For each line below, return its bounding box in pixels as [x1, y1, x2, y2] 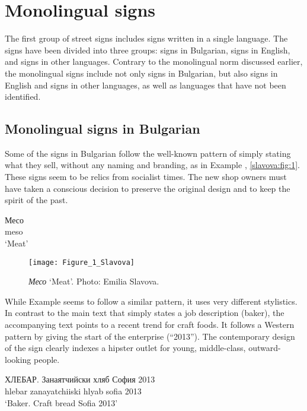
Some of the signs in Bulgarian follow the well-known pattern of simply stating [5, 147, 291, 159]
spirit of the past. [5, 194, 68, 206]
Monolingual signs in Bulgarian [5, 119, 200, 138]
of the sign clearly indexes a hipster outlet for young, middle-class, [5, 342, 246, 354]
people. [34, 353, 60, 365]
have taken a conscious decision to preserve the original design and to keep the [5, 182, 290, 194]
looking [5, 353, 31, 365]
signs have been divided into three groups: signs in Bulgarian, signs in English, [5, 43, 290, 56]
